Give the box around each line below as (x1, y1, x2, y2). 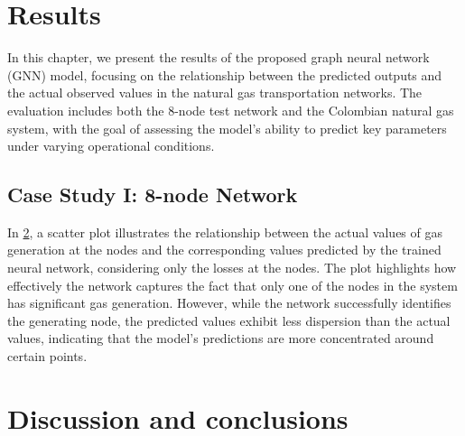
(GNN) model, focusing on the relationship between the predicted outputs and (7, 65, 442, 84)
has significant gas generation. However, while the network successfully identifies (7, 293, 451, 312)
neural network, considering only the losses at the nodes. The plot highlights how (7, 258, 457, 277)
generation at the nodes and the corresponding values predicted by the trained (7, 240, 442, 259)
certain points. (7, 347, 88, 366)
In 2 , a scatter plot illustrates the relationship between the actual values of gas (7, 222, 442, 241)
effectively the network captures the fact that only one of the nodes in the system (7, 275, 458, 294)
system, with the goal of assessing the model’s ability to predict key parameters (7, 118, 447, 137)
